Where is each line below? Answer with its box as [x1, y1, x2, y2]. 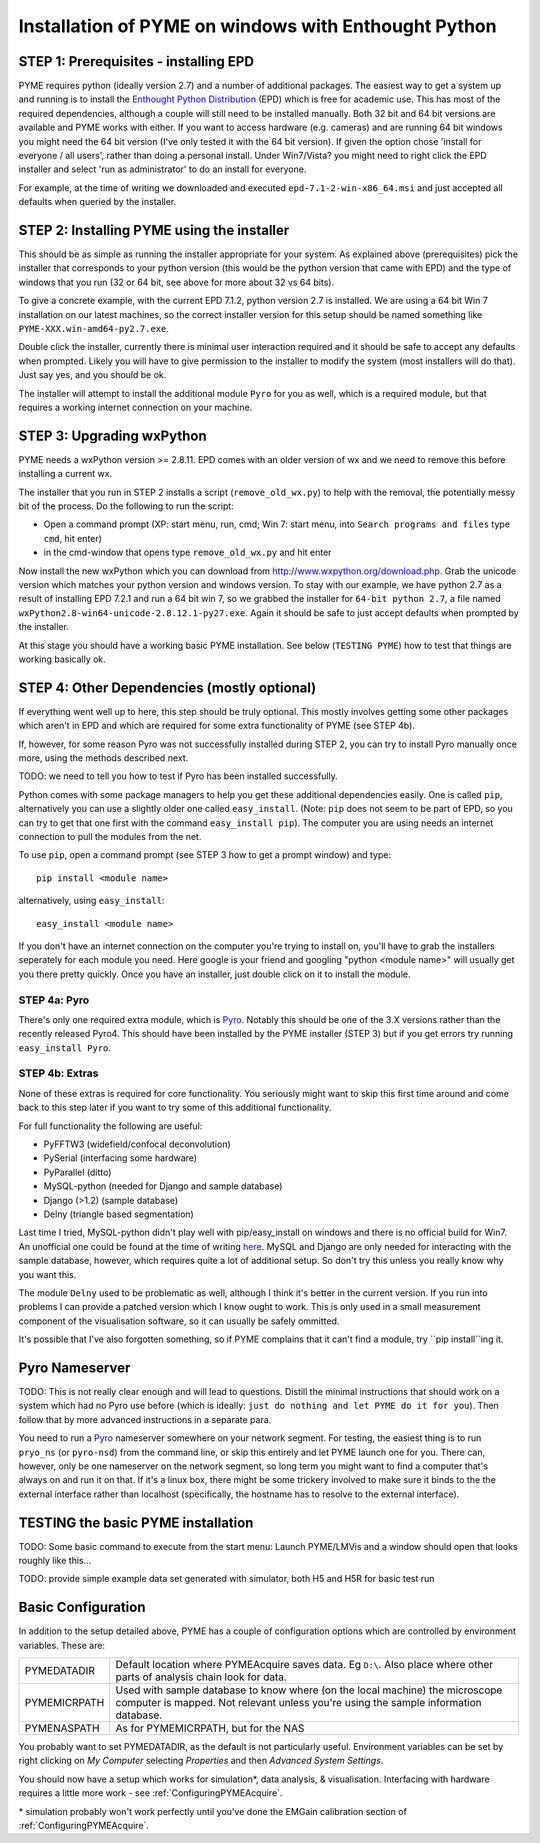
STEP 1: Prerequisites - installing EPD [18, 53, 255, 70]
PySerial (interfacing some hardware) [43, 1152, 198, 1164]
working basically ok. [18, 653, 107, 665]
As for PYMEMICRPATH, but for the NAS [115, 1721, 305, 1735]
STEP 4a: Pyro [18, 993, 90, 1007]
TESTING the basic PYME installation [18, 1514, 254, 1531]
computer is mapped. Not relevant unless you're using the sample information [115, 1696, 482, 1710]
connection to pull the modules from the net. [18, 831, 202, 843]
